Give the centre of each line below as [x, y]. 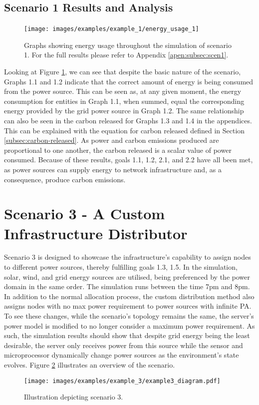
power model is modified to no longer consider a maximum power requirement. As [129, 325]
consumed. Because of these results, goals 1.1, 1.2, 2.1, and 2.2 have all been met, [129, 160]
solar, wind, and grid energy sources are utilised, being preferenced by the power [127, 276]
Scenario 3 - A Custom [85, 213]
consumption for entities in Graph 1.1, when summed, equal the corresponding [124, 101]
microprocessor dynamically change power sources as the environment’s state [122, 355]
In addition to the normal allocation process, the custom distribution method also [129, 296]
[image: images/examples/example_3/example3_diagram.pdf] [122, 381]
